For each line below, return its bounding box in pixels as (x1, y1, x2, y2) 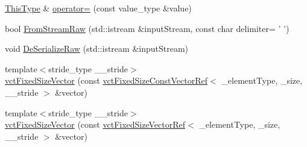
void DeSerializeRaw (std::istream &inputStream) (5, 42, 189, 55)
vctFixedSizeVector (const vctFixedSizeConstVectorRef (5, 74, 208, 87)
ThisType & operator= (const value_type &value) (5, 2, 192, 14)
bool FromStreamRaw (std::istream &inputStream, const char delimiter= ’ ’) (5, 22, 290, 34)
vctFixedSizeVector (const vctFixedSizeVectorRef (5, 118, 186, 131)
